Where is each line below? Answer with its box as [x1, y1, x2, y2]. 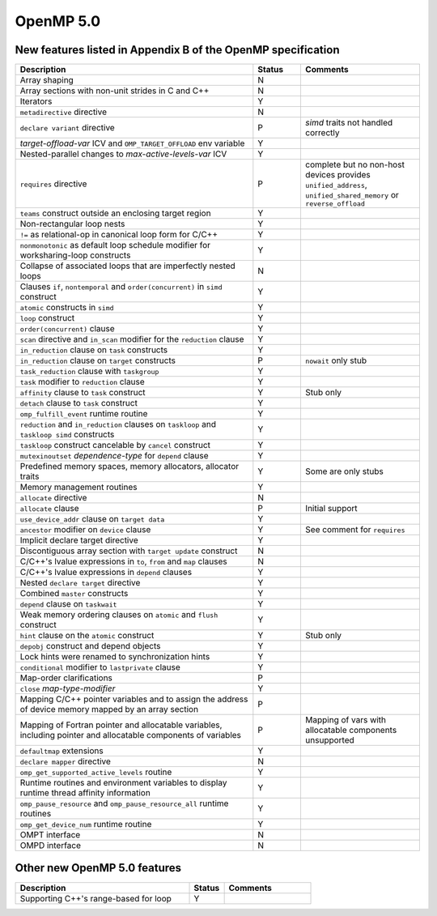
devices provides [304, 169, 371, 181]
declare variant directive [19, 122, 115, 134]
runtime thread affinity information [19, 787, 151, 799]
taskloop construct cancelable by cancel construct [19, 440, 210, 451]
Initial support [304, 503, 358, 514]
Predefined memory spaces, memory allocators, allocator [19, 461, 240, 472]
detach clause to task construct [19, 398, 138, 409]
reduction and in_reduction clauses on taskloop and [19, 419, 216, 430]
